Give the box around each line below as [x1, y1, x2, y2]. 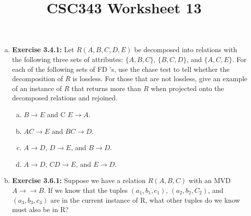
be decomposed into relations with [134, 44, 237, 55]
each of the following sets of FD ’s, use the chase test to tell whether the [12, 63, 230, 74]
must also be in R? [12, 204, 69, 215]
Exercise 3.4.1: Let [12, 44, 75, 55]
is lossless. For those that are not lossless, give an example [73, 73, 248, 84]
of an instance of [12, 83, 62, 93]
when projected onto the [151, 83, 224, 93]
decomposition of [12, 73, 63, 84]
